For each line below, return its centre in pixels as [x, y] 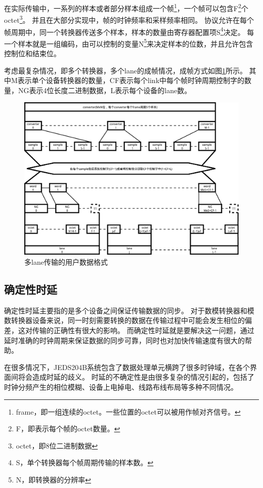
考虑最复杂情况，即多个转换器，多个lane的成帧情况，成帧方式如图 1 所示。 [125, 70]
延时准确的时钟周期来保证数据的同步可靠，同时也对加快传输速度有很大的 [124, 340]
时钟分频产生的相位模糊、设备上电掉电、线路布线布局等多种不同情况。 [121, 387]
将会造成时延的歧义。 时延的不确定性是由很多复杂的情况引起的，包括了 [136, 377]
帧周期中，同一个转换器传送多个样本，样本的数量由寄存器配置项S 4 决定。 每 [129, 31]
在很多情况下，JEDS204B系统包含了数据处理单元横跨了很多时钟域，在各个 [127, 367]
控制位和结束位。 [32, 53]
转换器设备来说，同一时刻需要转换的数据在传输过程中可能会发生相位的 [128, 320]
